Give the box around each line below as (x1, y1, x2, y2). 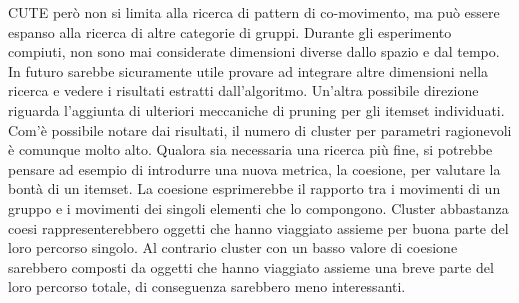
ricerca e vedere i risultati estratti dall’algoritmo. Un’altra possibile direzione (8, 80, 479, 101)
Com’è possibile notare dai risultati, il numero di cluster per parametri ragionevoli (8, 119, 512, 140)
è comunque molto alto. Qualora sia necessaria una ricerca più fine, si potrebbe (8, 139, 493, 160)
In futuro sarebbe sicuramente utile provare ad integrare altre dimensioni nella (8, 60, 489, 81)
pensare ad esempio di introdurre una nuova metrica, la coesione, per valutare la (8, 158, 501, 179)
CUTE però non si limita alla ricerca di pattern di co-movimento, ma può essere (8, 2, 500, 22)
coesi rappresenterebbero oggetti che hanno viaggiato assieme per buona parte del (8, 217, 509, 238)
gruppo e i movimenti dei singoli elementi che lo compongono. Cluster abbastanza (8, 197, 509, 218)
